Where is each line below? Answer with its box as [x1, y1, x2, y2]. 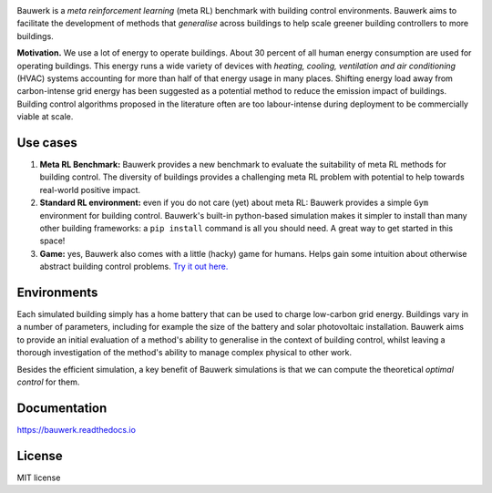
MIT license [16, 472, 61, 483]
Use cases [16, 135, 77, 150]
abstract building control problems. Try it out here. [39, 261, 229, 272]
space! [39, 235, 66, 246]
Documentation [16, 400, 108, 416]
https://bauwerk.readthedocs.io [16, 424, 137, 435]
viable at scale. [16, 111, 74, 122]
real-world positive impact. [39, 184, 141, 195]
